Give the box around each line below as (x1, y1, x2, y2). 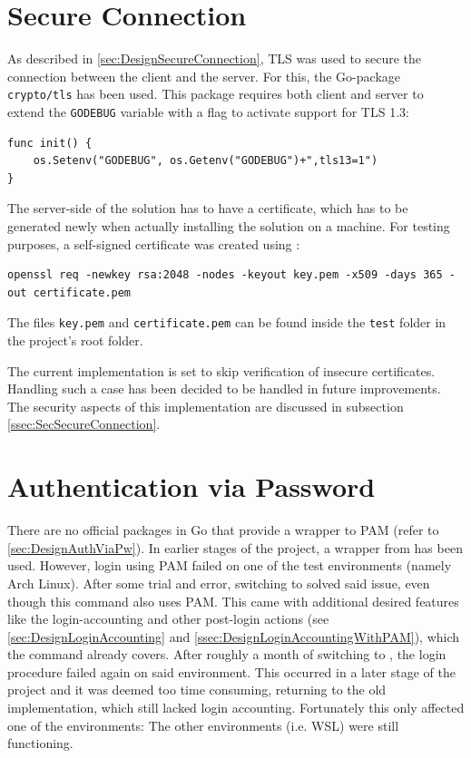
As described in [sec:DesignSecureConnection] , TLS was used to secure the (7, 49, 422, 68)
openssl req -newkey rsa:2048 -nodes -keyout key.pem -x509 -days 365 (7, 268, 443, 282)
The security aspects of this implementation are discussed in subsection (7, 396, 404, 415)
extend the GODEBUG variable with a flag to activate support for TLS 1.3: (7, 102, 409, 121)
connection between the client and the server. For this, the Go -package (7, 66, 400, 85)
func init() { (7, 136, 93, 150)
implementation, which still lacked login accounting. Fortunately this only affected (7, 698, 465, 717)
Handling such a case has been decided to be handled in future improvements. (7, 379, 441, 398)
